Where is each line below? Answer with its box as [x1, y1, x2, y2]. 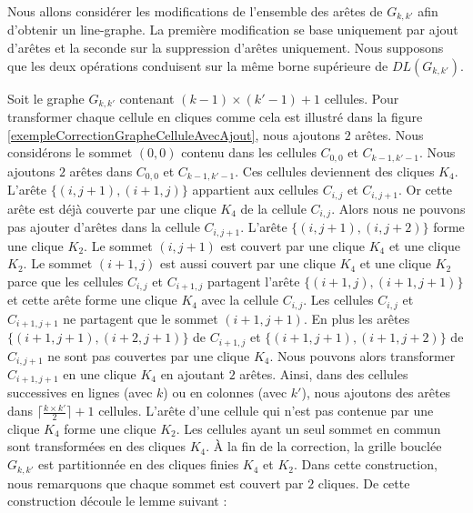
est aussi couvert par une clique [160, 254, 336, 273]
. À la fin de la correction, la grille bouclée [206, 437, 442, 456]
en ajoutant [160, 365, 226, 383]
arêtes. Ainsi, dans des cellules [239, 365, 408, 383]
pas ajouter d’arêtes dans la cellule [7, 217, 200, 236]
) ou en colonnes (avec [163, 383, 287, 402]
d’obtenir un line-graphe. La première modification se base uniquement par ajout [7, 20, 458, 39]
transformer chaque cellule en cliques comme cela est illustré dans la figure [7, 107, 423, 126]
